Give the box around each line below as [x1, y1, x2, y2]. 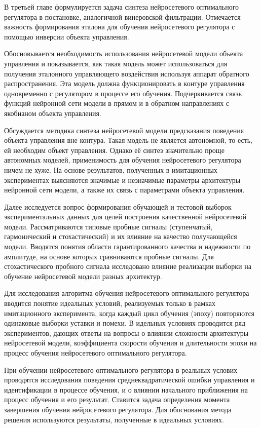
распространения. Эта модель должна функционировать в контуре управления [4, 78, 245, 89]
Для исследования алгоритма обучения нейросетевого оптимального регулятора [4, 288, 249, 298]
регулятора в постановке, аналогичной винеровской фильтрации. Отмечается [4, 11, 241, 22]
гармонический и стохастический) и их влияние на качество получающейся [4, 231, 237, 242]
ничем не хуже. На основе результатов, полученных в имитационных [4, 164, 217, 175]
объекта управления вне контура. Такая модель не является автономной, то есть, [4, 135, 253, 145]
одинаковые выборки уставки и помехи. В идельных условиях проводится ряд [4, 318, 246, 328]
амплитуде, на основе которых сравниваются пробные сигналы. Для [4, 251, 214, 261]
